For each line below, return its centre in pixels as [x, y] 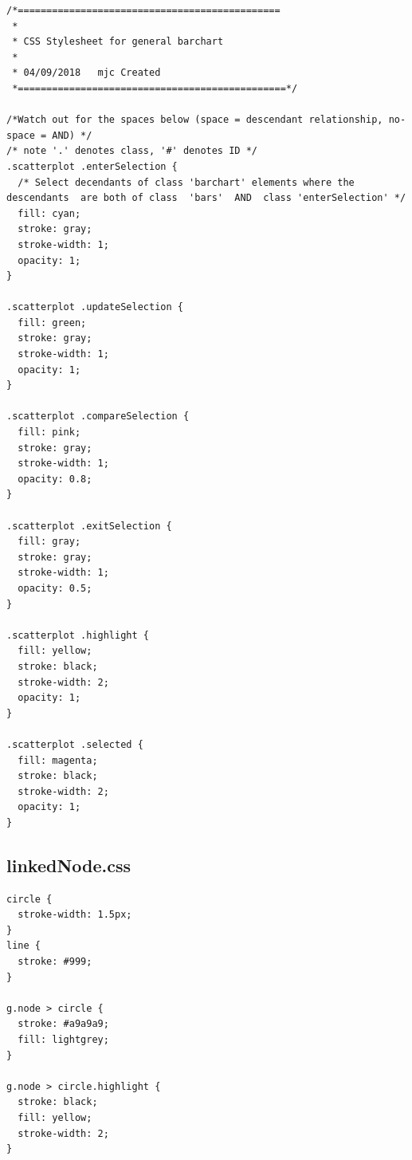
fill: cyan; [49, 213]
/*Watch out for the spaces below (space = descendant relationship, [195, 120]
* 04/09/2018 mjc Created [86, 73]
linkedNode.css [69, 865]
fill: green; [52, 322]
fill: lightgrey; [63, 1040]
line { [24, 946]
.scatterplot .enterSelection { [92, 166]
